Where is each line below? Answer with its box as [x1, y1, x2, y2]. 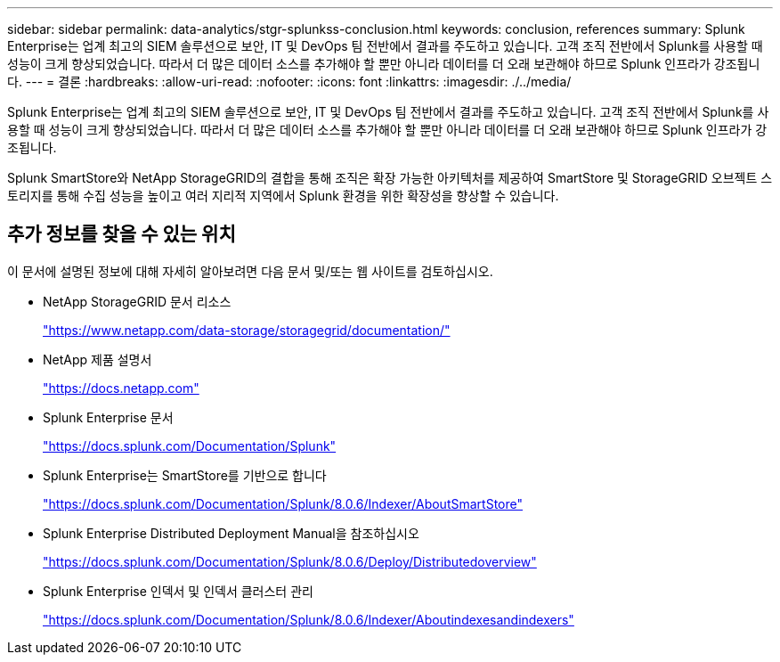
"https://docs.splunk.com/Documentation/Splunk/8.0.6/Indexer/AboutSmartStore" [43, 495, 523, 511]
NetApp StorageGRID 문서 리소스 [43, 293, 232, 309]
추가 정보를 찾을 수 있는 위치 [7, 223, 236, 246]
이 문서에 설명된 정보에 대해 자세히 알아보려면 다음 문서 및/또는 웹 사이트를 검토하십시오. [7, 263, 493, 279]
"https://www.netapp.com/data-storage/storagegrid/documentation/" [43, 322, 451, 338]
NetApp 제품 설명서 [43, 351, 152, 367]
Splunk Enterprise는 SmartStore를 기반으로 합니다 [43, 467, 327, 483]
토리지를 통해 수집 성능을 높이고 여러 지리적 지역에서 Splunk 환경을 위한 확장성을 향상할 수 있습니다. [7, 188, 559, 203]
